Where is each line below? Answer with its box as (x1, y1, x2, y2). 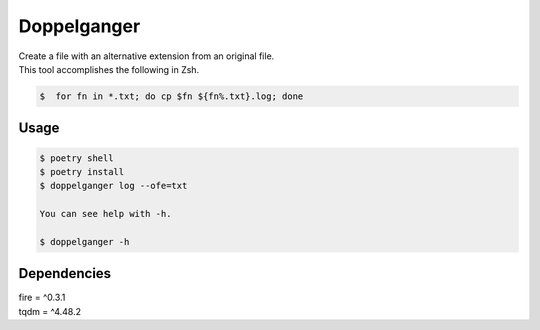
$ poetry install (39, 166, 125, 177)
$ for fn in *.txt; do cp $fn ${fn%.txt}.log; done (39, 90, 304, 102)
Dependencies (18, 265, 112, 282)
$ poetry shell (39, 152, 114, 164)
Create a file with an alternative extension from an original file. (18, 50, 275, 62)
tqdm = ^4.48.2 (18, 305, 82, 317)
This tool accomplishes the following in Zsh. (18, 63, 200, 75)
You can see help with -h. (39, 208, 172, 220)
